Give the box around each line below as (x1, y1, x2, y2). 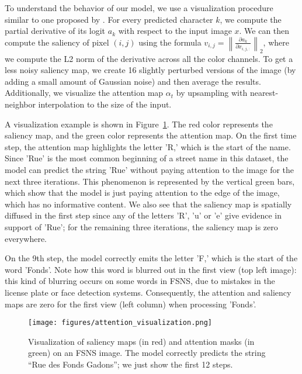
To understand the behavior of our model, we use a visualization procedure (5, 2, 273, 13)
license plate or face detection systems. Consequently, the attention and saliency (5, 286, 291, 298)
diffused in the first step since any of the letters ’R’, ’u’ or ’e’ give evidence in (5, 209, 282, 221)
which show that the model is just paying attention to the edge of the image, (5, 186, 280, 199)
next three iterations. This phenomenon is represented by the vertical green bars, (5, 175, 295, 187)
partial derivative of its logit (5, 25, 106, 37)
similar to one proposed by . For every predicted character (5, 13, 213, 25)
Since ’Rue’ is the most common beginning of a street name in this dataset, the (5, 152, 289, 164)
